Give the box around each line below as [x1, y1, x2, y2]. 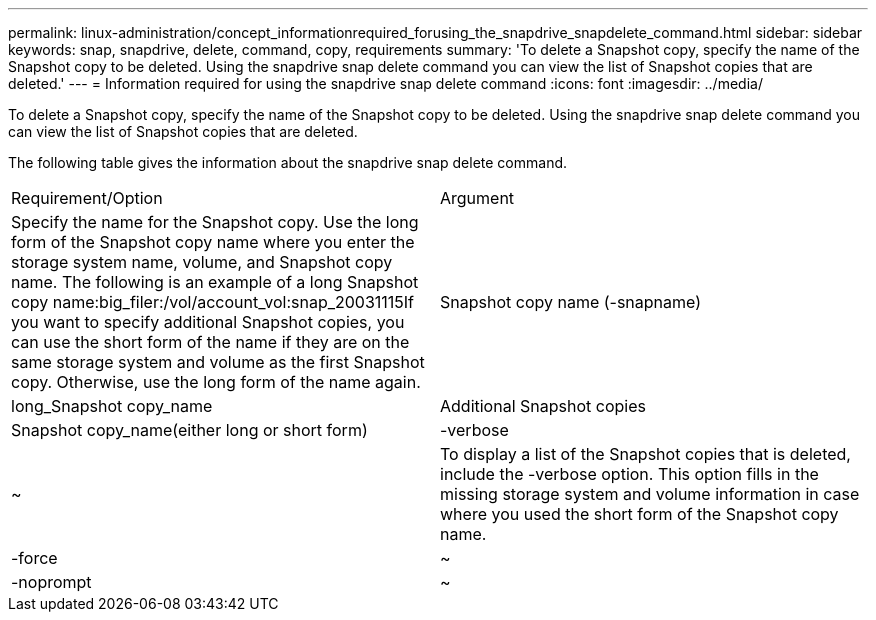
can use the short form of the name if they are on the [11, 332, 410, 352]
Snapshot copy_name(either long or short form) [11, 420, 368, 440]
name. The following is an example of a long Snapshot [11, 272, 419, 292]
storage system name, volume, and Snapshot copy [11, 252, 393, 272]
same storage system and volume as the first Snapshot [11, 352, 425, 372]
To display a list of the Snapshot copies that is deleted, [440, 444, 851, 464]
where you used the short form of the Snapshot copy [440, 504, 839, 524]
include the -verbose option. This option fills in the [440, 464, 819, 484]
